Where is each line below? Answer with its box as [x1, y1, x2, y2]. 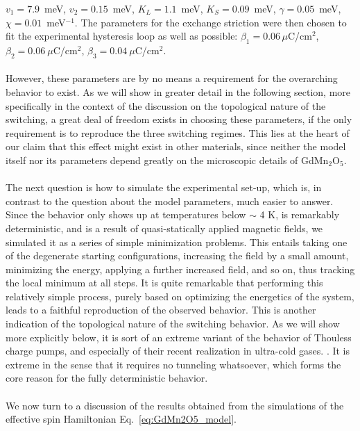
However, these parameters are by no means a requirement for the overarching [6, 71, 338, 86]
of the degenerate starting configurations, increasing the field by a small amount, [6, 248, 349, 263]
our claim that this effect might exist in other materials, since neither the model [6, 139, 346, 154]
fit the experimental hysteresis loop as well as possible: [6, 29, 238, 43]
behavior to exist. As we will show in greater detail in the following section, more [6, 84, 351, 99]
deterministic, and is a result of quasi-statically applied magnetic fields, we [6, 220, 323, 235]
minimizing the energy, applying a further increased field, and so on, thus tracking [6, 261, 355, 276]
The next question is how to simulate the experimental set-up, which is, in [6, 180, 322, 195]
